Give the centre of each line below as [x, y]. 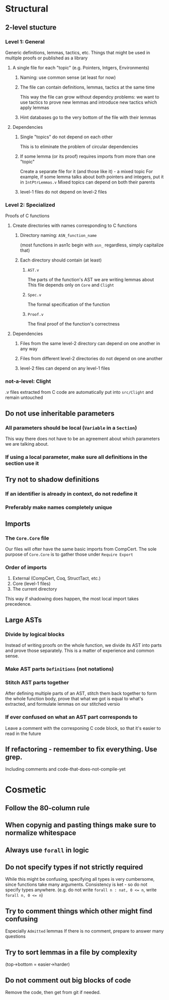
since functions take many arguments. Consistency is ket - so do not [76, 885]
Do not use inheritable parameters [60, 413]
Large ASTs [24, 620]
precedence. [18, 604]
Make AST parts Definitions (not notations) [60, 669]
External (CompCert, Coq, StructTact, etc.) [57, 578]
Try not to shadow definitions [52, 480]
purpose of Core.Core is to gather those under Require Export [69, 554]
